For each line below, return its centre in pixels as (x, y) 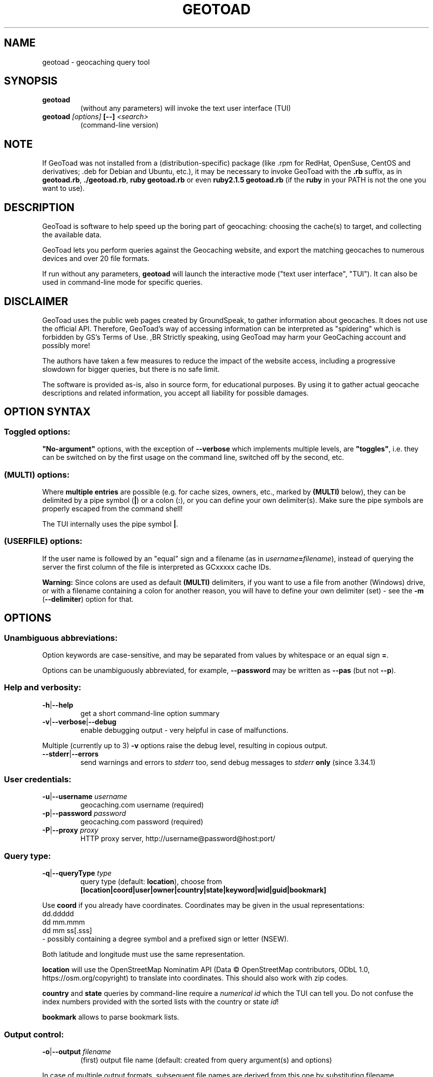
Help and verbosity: (43, 688)
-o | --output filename (77, 1051)
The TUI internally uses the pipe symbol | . (110, 524)
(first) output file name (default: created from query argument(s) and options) (206, 1060)
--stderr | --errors (70, 754)
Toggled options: (37, 431)
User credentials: (38, 780)
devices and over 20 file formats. (96, 259)
